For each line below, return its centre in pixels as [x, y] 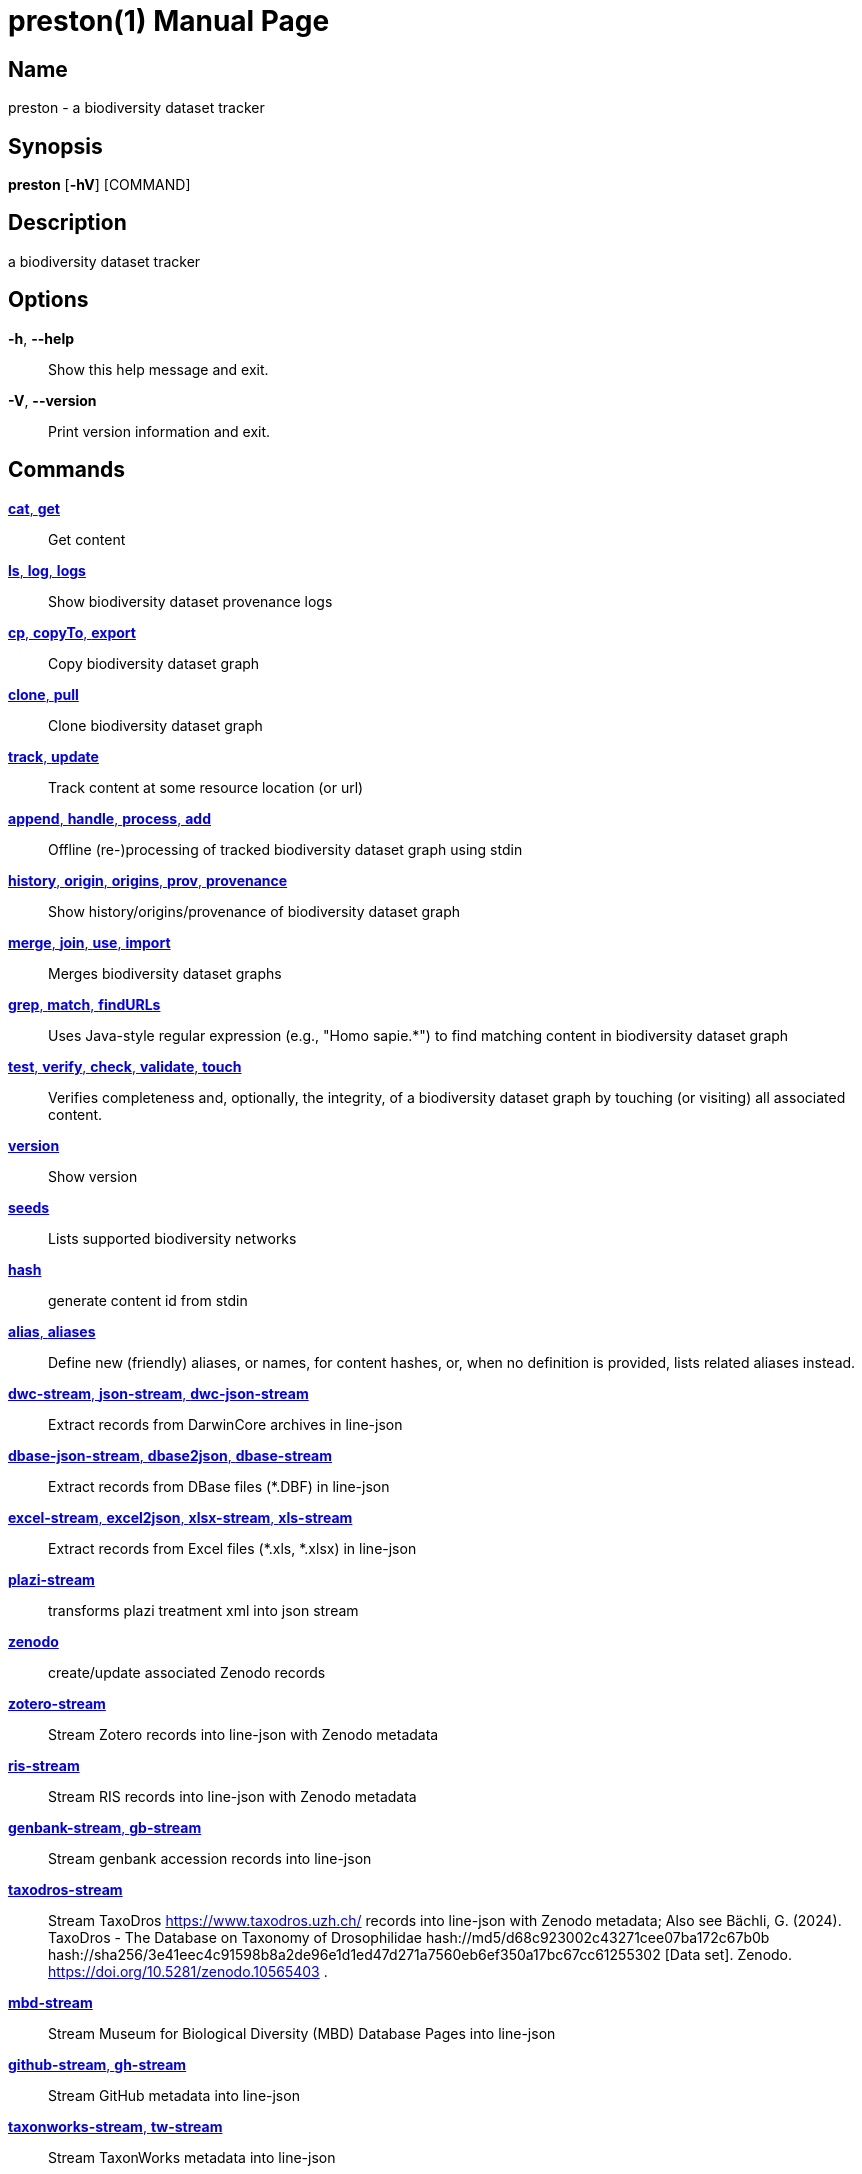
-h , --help [41, 338]
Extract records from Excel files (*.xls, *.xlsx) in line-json [232, 1548]
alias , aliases [52, 1331]
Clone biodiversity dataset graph [155, 725]
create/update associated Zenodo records [187, 1672]
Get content [87, 539]
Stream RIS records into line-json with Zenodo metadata [232, 1796]
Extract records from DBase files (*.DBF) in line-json [219, 1486]
